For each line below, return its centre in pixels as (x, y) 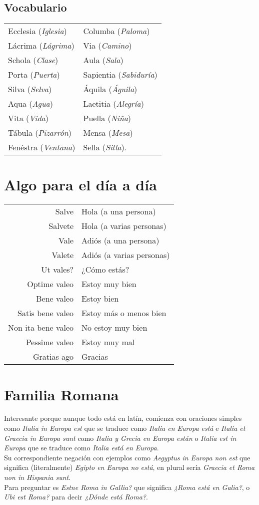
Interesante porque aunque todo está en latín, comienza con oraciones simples (123, 418)
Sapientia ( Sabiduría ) (120, 75)
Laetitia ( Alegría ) (113, 104)
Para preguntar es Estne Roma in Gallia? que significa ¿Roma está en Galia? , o (127, 487)
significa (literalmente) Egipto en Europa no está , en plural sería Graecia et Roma (129, 467)
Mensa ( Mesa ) (108, 133)
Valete (63, 255)
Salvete (61, 226)
